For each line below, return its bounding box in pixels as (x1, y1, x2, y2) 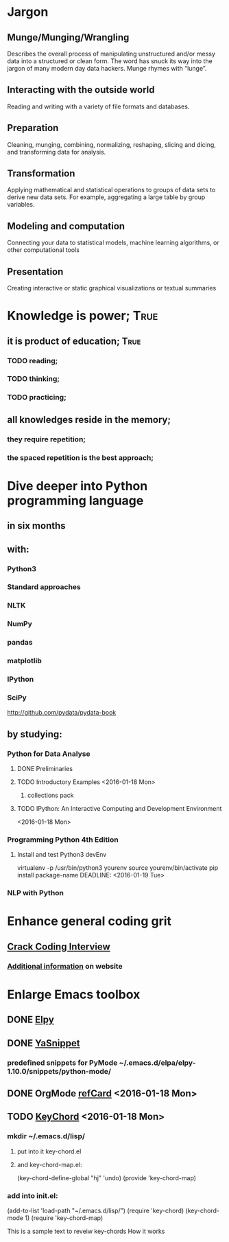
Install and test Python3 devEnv (16, 851, 107, 859)
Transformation (7, 168, 75, 179)
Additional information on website (7, 961, 123, 971)
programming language (7, 492, 144, 508)
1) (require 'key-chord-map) (25, 1214, 104, 1222)
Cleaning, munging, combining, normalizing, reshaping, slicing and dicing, (7, 140, 216, 148)
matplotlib (7, 656, 43, 666)
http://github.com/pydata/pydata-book (7, 709, 117, 717)
